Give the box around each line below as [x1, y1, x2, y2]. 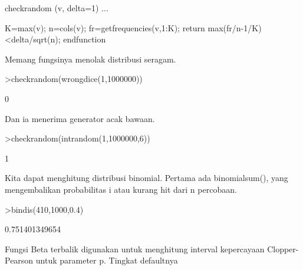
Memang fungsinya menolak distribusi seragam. [5, 52, 176, 65]
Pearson [5, 254, 34, 266]
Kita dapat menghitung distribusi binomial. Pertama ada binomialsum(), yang [5, 172, 288, 184]
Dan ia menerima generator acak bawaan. [5, 112, 155, 124]
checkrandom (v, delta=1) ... [5, 2, 108, 14]
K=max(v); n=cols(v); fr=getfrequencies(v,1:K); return [5, 21, 205, 34]
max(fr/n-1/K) [208, 21, 262, 34]
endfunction [63, 33, 106, 45]
